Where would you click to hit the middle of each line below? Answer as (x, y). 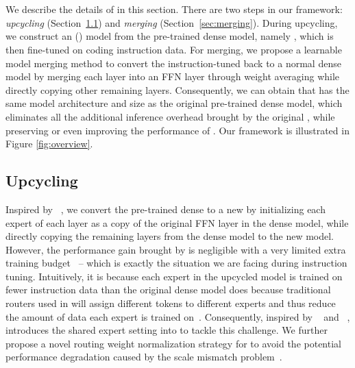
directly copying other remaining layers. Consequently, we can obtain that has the (177, 89)
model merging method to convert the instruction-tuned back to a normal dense (173, 63)
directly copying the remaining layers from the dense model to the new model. (170, 236)
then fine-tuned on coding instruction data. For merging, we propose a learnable (174, 49)
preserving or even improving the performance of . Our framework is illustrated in (177, 130)
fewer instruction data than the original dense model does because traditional (168, 290)
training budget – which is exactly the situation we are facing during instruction (176, 263)
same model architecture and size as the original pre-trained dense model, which (174, 103)
